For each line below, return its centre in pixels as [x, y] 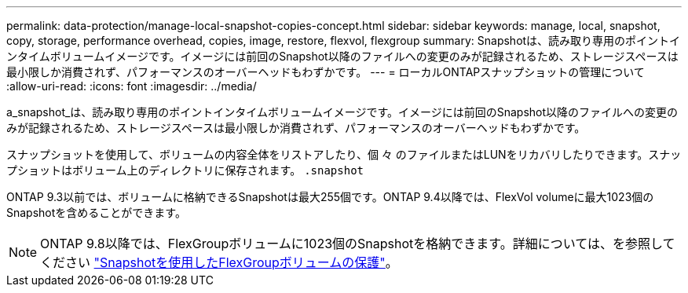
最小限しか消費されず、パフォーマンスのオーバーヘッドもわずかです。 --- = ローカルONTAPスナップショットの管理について [326, 72]
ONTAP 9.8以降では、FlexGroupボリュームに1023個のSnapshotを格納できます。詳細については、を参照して [358, 244]
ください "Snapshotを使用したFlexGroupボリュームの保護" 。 [219, 262]
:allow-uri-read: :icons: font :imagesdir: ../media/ [132, 86]
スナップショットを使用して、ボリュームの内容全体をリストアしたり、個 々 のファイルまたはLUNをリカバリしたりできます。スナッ [344, 154]
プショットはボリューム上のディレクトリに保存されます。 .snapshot [185, 170]
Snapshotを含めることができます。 [96, 212]
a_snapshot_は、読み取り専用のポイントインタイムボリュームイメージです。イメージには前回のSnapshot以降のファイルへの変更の [342, 112]
